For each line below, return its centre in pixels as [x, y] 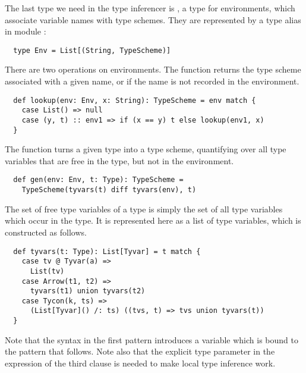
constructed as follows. [46, 232]
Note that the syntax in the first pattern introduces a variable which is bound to [152, 339]
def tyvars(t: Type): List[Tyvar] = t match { [107, 251]
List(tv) [47, 271]
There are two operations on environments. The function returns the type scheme [153, 69]
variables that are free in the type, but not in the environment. [119, 160]
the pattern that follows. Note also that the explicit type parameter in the [140, 351]
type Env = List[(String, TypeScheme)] [92, 50]
